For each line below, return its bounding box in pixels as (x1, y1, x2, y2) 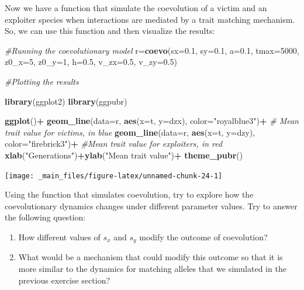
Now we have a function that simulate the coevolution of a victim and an (5, 2, 267, 13)
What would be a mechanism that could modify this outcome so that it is (18, 251, 283, 263)
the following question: (5, 211, 86, 223)
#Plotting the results (5, 75, 79, 87)
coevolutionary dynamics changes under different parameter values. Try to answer (5, 199, 298, 212)
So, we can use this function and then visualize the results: (5, 25, 215, 37)
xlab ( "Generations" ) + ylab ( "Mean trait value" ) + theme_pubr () (5, 149, 243, 161)
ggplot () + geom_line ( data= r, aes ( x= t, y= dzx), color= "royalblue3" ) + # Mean (5, 115, 299, 127)
